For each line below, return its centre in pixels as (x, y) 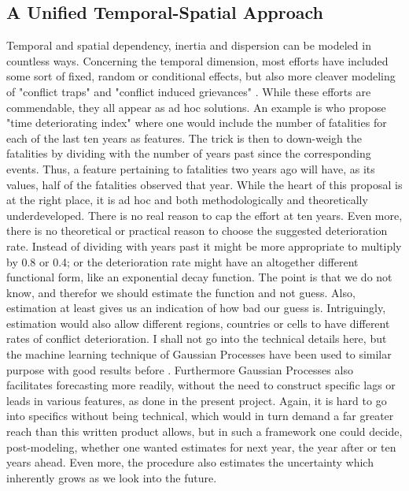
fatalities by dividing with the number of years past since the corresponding (189, 153)
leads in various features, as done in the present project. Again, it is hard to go (197, 400)
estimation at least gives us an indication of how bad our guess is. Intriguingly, (196, 308)
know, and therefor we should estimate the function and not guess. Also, (181, 292)
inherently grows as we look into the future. (112, 477)
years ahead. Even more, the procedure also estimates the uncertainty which (190, 462)
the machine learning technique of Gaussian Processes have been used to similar (199, 354)
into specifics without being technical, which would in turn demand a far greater (200, 416)
